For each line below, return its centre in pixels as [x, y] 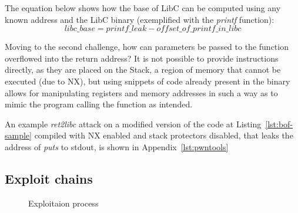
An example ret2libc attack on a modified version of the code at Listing [133, 124]
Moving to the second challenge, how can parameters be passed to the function [147, 47]
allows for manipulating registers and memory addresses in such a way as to [141, 92]
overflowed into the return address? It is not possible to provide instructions [142, 58]
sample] [18, 135]
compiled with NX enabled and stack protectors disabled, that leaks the [164, 135]
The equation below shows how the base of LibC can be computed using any [143, 8]
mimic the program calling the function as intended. [99, 104]
